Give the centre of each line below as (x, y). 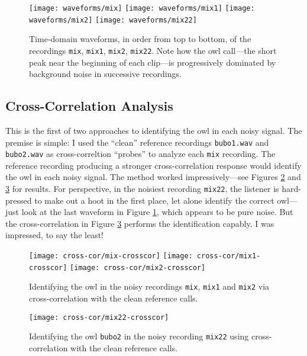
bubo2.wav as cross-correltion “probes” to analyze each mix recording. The (140, 154)
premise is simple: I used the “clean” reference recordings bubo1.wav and (137, 142)
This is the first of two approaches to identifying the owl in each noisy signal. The (154, 130)
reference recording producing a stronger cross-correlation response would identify (153, 165)
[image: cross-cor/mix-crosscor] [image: (111, 256)
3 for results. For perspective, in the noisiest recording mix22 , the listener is (142, 189)
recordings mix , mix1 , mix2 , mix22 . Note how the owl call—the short (153, 50)
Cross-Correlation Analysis (89, 106)
